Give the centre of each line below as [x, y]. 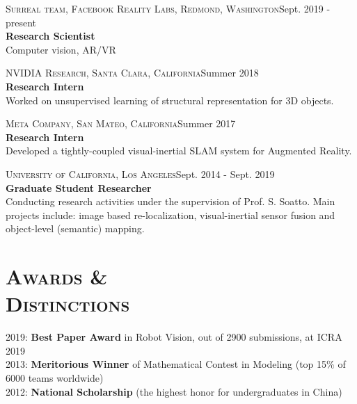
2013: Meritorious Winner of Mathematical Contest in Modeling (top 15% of [176, 364]
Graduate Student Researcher [79, 187]
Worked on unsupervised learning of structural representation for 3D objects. [170, 100]
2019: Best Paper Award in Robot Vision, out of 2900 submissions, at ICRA [174, 337]
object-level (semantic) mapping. [75, 228]
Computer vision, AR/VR [61, 49]
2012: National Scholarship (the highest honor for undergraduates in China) [174, 391]
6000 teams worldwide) [55, 378]
